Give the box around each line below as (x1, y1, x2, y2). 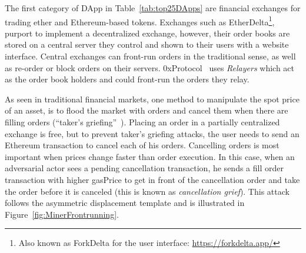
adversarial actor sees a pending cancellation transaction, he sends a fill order (5, 162, 284, 174)
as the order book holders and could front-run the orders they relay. (5, 73, 250, 85)
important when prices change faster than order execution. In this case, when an (5, 150, 295, 162)
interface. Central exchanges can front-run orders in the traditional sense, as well (5, 50, 296, 62)
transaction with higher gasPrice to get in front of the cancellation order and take (5, 173, 300, 185)
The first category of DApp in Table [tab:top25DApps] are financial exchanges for (5, 2, 301, 14)
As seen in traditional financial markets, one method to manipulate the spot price (5, 92, 300, 105)
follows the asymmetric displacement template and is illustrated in (5, 197, 245, 209)
